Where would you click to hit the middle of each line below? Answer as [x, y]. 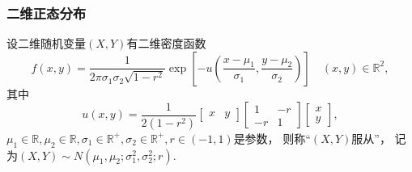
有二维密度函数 [166, 43]
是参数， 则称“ [272, 138]
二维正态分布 [47, 13]
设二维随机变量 [46, 43]
